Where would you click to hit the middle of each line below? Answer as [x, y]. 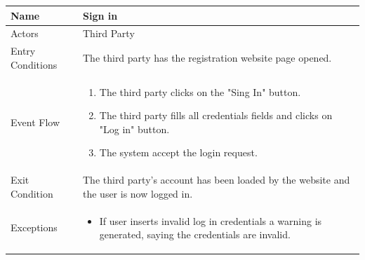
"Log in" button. [134, 129]
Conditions [34, 64]
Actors [25, 33]
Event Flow [35, 122]
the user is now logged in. [138, 193]
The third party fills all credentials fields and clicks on [216, 115]
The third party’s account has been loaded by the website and [216, 180]
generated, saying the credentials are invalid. [195, 234]
